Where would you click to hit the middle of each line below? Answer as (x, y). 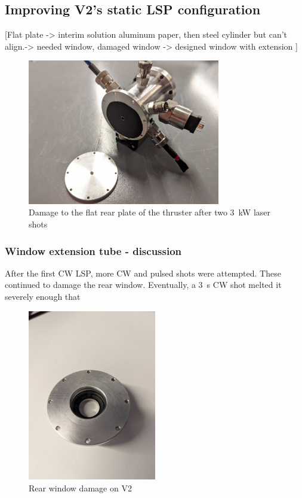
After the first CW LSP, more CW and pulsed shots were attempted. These (143, 273)
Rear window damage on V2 (80, 488)
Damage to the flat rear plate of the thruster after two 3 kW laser (150, 212)
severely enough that (43, 296)
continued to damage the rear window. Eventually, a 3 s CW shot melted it (143, 285)
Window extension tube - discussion (93, 250)
